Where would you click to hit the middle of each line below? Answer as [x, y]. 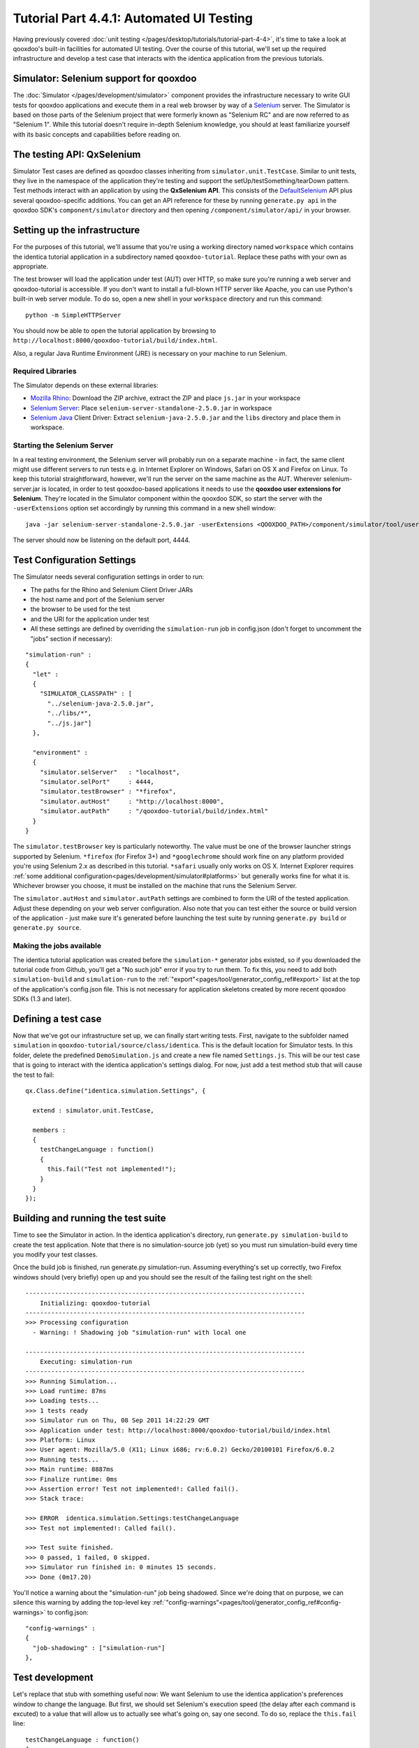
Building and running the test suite [90, 1218]
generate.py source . [47, 928]
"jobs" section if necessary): [72, 638]
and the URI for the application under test [90, 619]
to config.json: [68, 1612]
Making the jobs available [57, 946]
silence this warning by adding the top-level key [82, 1603]
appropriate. [31, 266]
